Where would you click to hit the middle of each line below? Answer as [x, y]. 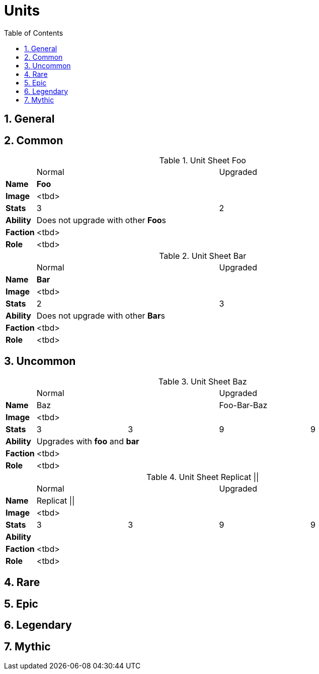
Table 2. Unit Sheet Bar [203, 256]
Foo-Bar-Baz [243, 405]
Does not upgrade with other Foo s [101, 220]
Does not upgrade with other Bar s [101, 316]
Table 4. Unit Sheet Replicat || [203, 477]
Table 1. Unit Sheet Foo [203, 161]
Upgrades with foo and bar [88, 441]
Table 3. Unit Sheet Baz [203, 381]
